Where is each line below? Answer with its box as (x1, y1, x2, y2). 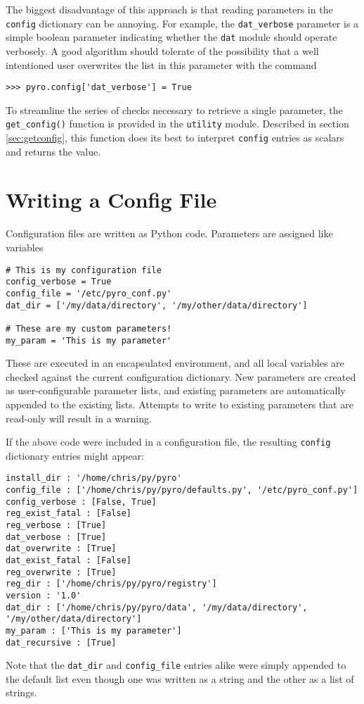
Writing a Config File (6, 185, 217, 214)
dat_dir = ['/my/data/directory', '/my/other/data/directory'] (6, 300, 308, 310)
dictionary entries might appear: (6, 448, 144, 463)
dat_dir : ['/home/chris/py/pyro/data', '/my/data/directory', (6, 602, 308, 612)
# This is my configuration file (6, 265, 162, 275)
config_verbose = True (6, 277, 112, 287)
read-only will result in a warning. (6, 410, 152, 425)
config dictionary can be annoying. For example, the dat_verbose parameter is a (6, 15, 359, 30)
